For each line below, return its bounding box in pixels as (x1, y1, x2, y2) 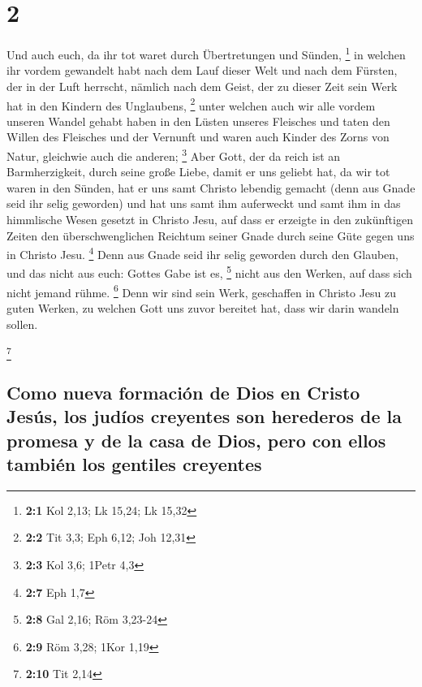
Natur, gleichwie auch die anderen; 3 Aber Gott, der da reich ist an (6, 145, 341, 164)
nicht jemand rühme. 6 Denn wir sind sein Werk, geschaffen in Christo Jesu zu (6, 281, 397, 300)
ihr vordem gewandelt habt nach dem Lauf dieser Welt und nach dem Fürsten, (6, 62, 398, 79)
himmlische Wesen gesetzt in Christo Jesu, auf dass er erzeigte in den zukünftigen (6, 211, 413, 228)
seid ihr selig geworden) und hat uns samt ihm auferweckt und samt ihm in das (6, 195, 401, 212)
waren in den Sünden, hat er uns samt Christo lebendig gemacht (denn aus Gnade (6, 179, 416, 196)
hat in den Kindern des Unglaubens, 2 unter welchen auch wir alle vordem (6, 94, 376, 114)
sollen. (6, 315, 38, 332)
